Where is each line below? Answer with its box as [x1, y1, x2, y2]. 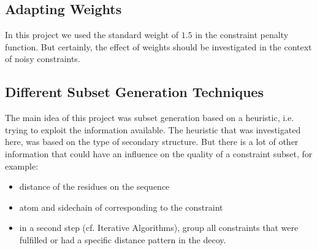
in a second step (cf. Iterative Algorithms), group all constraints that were [19, 221, 299, 234]
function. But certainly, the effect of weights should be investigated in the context [5, 40, 312, 53]
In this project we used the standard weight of [5, 28, 179, 41]
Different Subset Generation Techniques [5, 82, 264, 101]
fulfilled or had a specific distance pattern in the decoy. [19, 233, 226, 246]
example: [5, 159, 39, 172]
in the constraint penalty [195, 28, 289, 41]
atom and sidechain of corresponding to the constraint [19, 200, 223, 213]
